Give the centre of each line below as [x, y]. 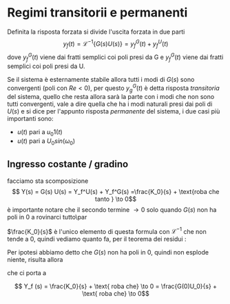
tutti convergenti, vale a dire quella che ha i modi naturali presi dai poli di [110, 104]
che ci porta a [27, 273]
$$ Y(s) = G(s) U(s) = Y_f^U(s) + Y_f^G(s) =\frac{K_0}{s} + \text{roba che [116, 191]
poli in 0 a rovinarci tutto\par [47, 217]
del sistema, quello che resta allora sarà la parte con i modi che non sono [111, 97]
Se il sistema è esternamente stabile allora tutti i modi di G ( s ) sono [101, 79]
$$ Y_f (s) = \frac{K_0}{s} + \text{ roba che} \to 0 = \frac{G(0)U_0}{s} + [116, 286]
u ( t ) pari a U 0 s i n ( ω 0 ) [46, 142]
